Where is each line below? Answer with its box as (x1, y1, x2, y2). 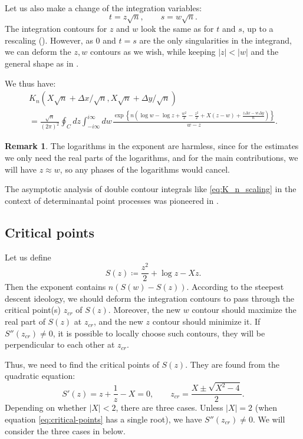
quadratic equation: (5, 369, 75, 382)
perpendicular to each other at (5, 338, 115, 351)
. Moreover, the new (108, 303, 181, 316)
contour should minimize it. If (152, 315, 261, 328)
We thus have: (5, 77, 56, 89)
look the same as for (141, 22, 214, 35)
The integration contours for (5, 22, 107, 35)
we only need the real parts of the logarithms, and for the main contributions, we (5, 151, 298, 163)
